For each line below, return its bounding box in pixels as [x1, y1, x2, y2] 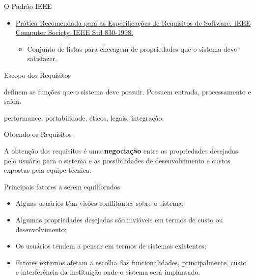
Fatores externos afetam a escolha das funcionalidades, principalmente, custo [15, 257, 247, 267]
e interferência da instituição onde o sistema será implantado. [15, 267, 200, 277]
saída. [4, 96, 22, 106]
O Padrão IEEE [4, 1, 52, 11]
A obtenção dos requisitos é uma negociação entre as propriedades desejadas [4, 145, 238, 156]
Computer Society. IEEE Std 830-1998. [15, 27, 133, 37]
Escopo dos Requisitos [4, 69, 71, 80]
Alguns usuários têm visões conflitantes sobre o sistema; [15, 198, 184, 208]
